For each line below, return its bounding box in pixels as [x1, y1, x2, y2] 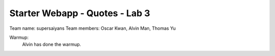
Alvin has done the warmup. [22, 41, 81, 47]
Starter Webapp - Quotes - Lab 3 [9, 8, 150, 19]
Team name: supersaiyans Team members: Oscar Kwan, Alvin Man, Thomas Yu [9, 25, 176, 31]
